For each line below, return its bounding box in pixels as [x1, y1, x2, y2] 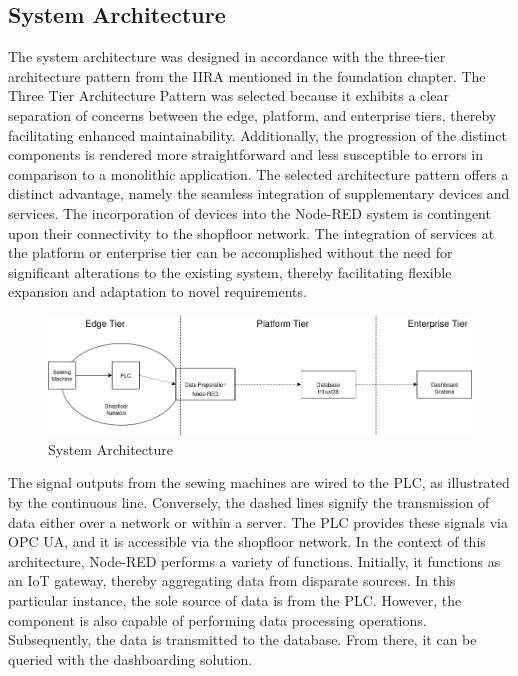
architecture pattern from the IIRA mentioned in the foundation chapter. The [8, 65, 486, 86]
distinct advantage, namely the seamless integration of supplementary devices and [8, 183, 510, 204]
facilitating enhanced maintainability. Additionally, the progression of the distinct [8, 124, 507, 145]
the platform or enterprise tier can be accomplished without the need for [8, 242, 453, 263]
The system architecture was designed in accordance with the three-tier [8, 46, 446, 67]
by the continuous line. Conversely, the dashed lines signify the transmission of [8, 492, 490, 513]
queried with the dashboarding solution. [8, 648, 253, 669]
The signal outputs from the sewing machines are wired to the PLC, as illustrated [8, 472, 510, 493]
